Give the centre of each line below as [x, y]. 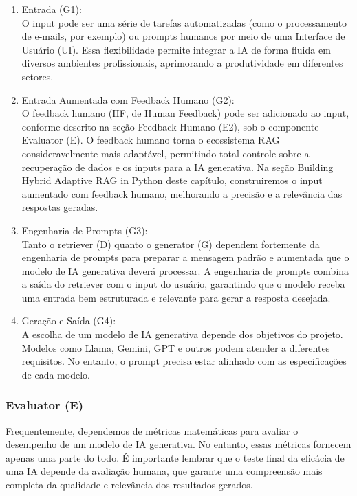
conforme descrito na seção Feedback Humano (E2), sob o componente [170, 126]
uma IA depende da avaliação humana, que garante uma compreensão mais [164, 471]
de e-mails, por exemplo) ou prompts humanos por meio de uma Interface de [183, 36]
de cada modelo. [56, 374]
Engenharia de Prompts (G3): [85, 230]
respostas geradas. [60, 207]
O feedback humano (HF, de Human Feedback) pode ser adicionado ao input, [185, 113]
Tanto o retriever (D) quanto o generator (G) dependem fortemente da [171, 244]
